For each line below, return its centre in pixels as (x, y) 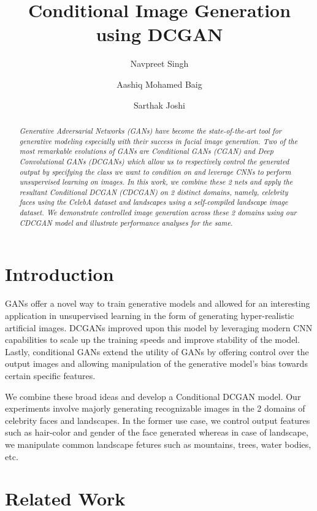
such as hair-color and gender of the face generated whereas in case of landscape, (157, 432)
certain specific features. (50, 375)
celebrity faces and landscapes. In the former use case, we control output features (158, 420)
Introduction (59, 274)
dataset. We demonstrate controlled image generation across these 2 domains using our (158, 213)
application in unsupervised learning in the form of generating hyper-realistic (150, 315)
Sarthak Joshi (159, 105)
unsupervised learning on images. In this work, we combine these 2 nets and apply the (156, 182)
